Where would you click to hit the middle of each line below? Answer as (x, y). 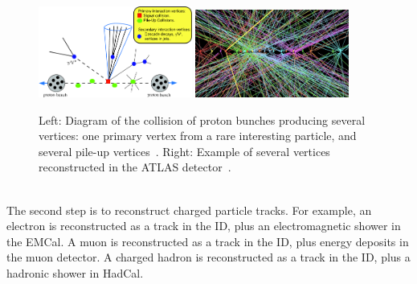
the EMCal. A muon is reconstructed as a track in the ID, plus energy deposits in (208, 241)
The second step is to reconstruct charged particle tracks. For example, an (189, 210)
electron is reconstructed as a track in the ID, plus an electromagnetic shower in (204, 226)
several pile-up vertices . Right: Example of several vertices (184, 151)
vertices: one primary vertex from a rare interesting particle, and (198, 136)
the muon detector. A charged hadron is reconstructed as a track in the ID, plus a (208, 257)
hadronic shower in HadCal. (75, 272)
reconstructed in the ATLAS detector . (135, 167)
